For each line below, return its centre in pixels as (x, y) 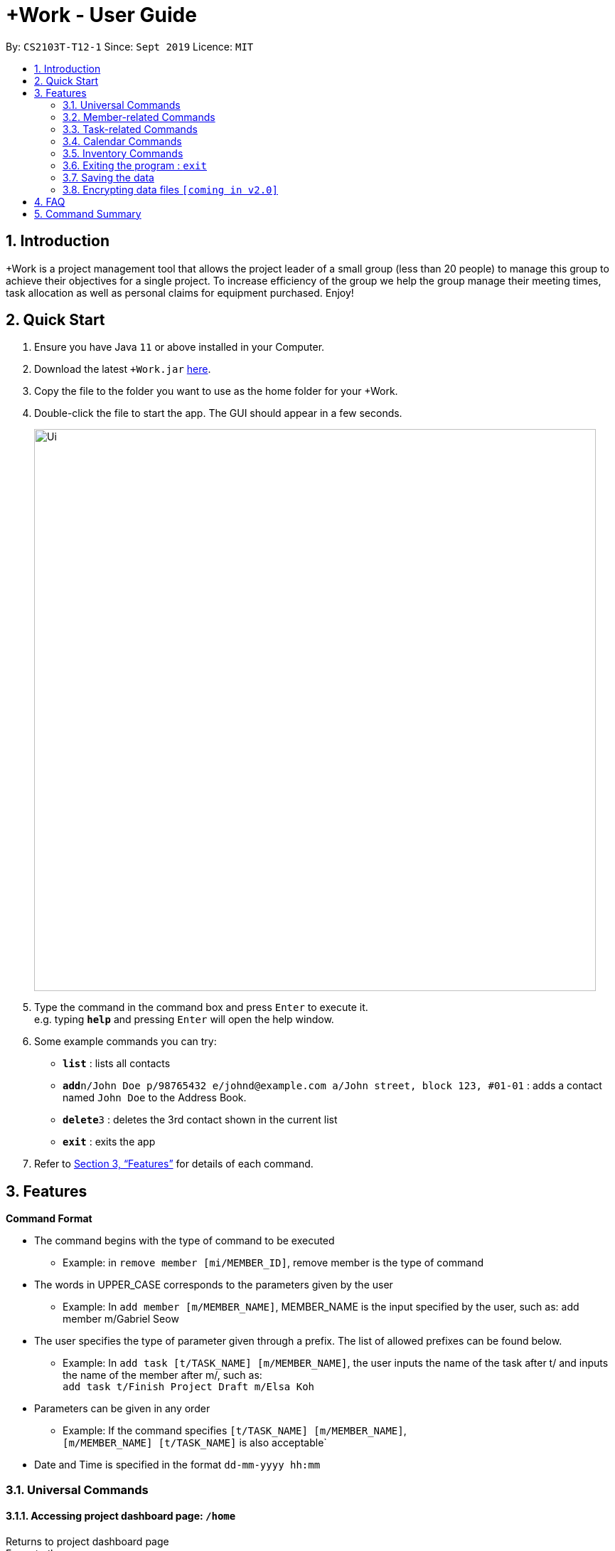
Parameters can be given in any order (122, 1409)
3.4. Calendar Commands (122, 141)
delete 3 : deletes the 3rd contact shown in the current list (200, 1120)
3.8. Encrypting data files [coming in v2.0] (170, 189)
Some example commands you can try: (125, 1042)
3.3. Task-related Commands (130, 129)
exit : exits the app (109, 1142)
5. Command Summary (88, 213)
